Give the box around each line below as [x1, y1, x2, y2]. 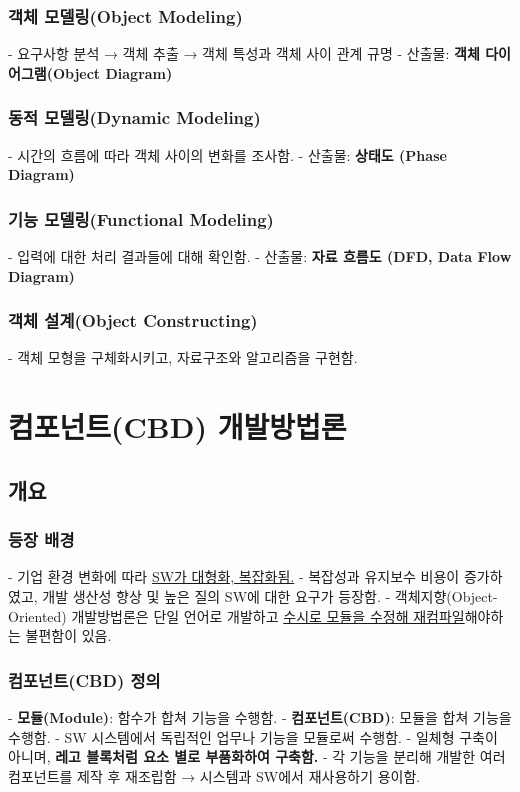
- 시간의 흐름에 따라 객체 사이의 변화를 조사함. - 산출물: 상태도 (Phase [8, 144, 447, 165]
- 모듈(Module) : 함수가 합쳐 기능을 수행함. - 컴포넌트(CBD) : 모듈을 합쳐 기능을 [8, 707, 512, 727]
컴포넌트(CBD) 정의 [8, 667, 161, 692]
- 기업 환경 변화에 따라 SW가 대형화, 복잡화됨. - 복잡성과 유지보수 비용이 [8, 566, 460, 587]
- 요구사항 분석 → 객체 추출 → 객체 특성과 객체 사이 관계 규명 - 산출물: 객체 [8, 43, 480, 64]
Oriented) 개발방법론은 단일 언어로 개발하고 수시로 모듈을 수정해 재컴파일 [8, 605, 465, 626]
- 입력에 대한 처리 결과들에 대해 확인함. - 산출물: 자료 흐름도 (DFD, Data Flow [8, 246, 512, 267]
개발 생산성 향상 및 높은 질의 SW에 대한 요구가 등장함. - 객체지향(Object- [42, 586, 498, 606]
